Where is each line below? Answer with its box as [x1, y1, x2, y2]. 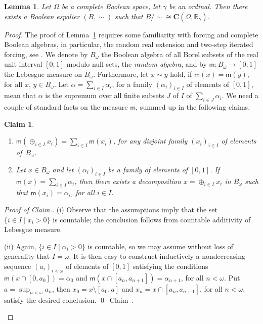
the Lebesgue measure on [4, 68, 82, 79]
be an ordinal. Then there [169, 1, 248, 11]
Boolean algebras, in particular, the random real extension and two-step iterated [4, 39, 253, 50]
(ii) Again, [4, 241, 36, 251]
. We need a [222, 90, 259, 101]
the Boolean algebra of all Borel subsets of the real [101, 49, 258, 59]
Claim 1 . [4, 118, 34, 129]
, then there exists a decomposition [74, 175, 181, 186]
